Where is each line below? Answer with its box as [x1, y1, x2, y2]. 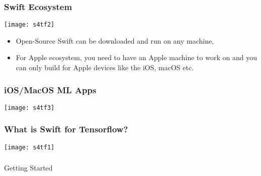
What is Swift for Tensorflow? [4, 123, 128, 135]
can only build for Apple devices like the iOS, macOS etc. [16, 62, 194, 73]
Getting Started [4, 162, 53, 173]
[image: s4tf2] [4, 21, 55, 29]
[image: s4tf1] [4, 143, 55, 151]
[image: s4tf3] [4, 104, 55, 111]
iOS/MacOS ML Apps [4, 83, 97, 96]
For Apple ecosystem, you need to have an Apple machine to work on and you [16, 52, 257, 63]
